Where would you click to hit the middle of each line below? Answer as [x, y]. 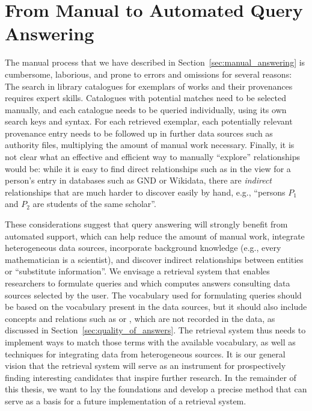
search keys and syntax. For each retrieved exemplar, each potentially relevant [149, 121]
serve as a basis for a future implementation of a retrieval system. [126, 400]
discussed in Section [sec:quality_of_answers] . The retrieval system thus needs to [155, 330]
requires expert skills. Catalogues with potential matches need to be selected [145, 98]
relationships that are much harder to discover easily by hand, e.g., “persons [145, 192]
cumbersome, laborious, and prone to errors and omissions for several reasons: [148, 74]
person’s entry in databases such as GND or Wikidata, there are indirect [139, 180]
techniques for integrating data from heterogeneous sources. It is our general [145, 354]
